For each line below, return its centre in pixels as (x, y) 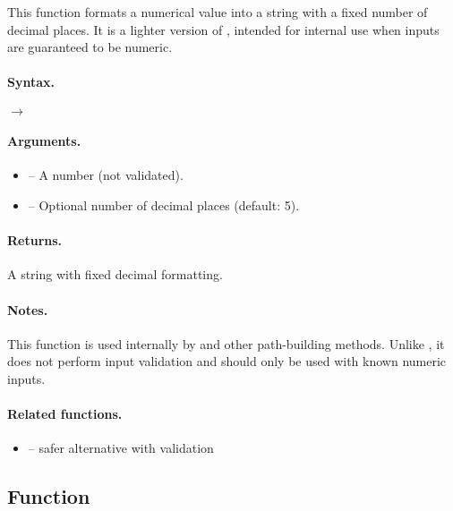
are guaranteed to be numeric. (90, 47)
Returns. (35, 240)
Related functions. (65, 414)
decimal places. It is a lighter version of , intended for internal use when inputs (223, 29)
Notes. (28, 309)
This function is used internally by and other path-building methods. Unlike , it (226, 343)
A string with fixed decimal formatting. (115, 274)
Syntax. (31, 82)
